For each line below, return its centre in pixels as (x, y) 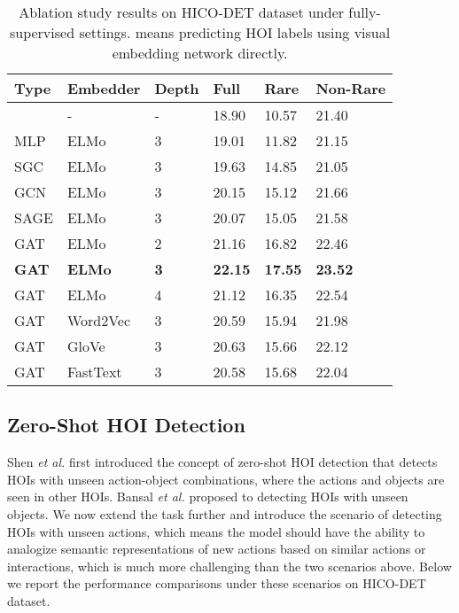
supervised (42, 32)
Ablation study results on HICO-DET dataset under (182, 12)
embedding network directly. (200, 53)
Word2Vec (99, 320)
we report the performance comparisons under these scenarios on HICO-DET (217, 583)
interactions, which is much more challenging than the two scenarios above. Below (229, 566)
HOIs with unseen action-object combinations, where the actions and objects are (226, 479)
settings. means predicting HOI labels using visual (235, 32)
